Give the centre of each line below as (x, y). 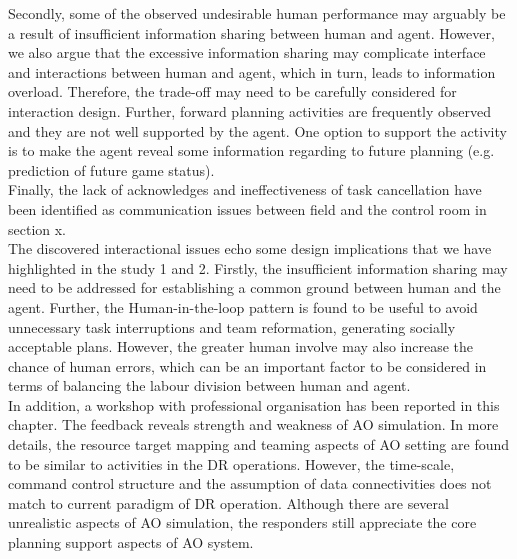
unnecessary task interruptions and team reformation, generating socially (232, 326)
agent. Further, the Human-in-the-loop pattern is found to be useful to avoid (243, 306)
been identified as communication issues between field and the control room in (247, 208)
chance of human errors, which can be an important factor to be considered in (247, 365)
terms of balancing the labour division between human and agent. (209, 385)
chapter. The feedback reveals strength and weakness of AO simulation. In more (253, 424)
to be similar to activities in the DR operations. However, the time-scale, (231, 463)
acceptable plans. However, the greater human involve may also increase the (241, 346)
